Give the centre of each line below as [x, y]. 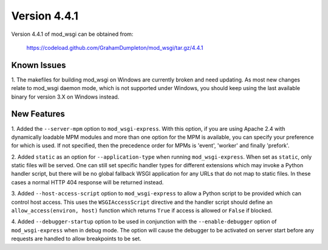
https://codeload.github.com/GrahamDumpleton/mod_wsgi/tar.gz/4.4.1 [115, 47]
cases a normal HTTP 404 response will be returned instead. [87, 182]
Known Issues [39, 65]
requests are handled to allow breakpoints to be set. [76, 239]
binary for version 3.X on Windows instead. [65, 97]
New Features [38, 114]
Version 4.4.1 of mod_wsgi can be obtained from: [72, 34]
